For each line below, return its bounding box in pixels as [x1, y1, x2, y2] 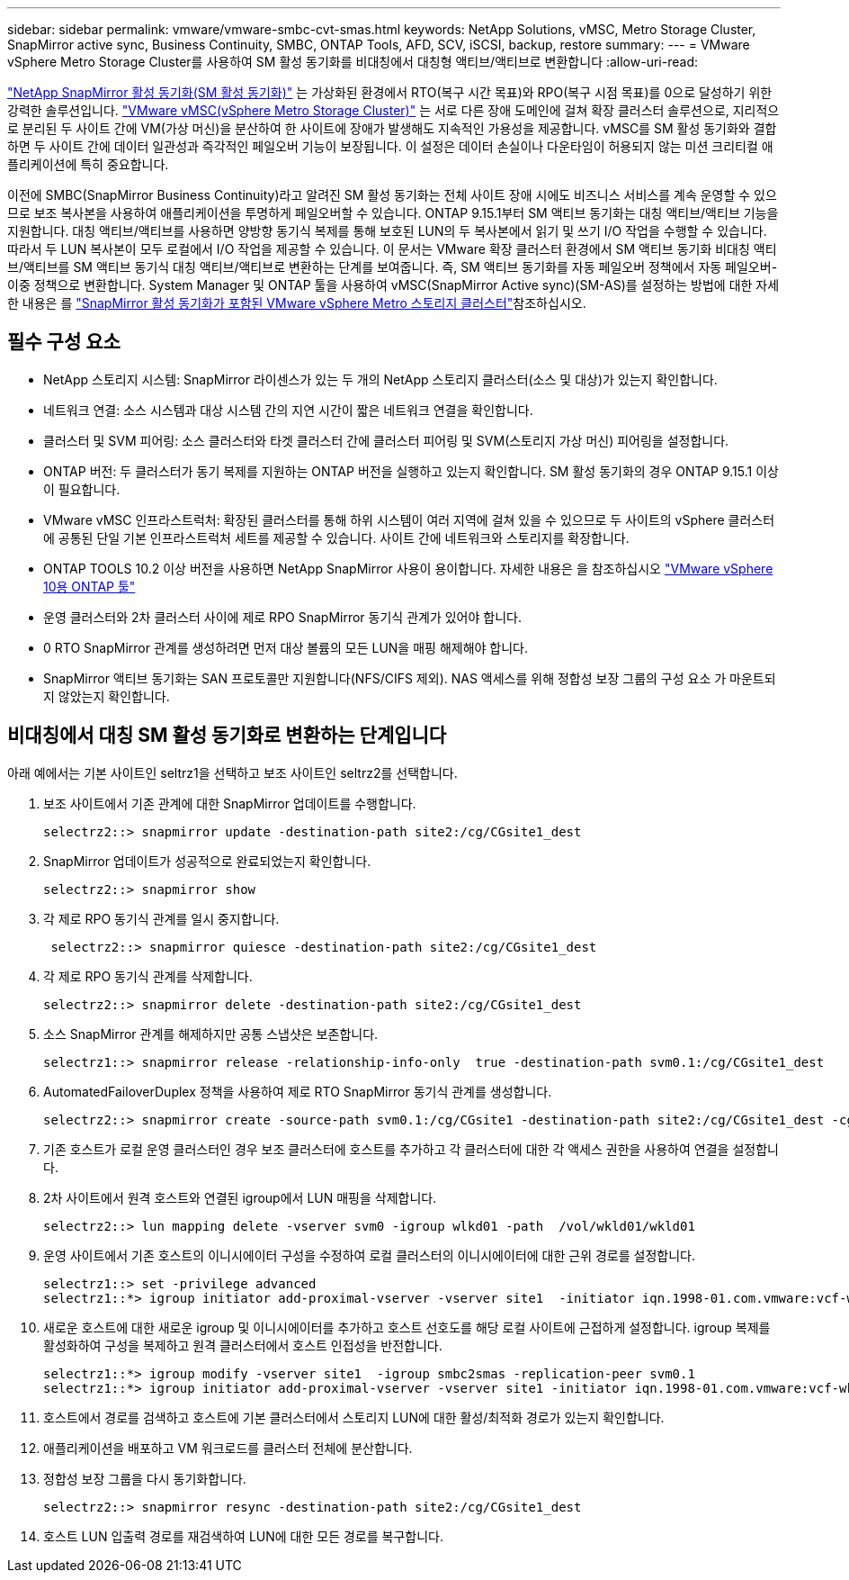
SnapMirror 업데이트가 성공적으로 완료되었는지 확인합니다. [43, 853, 371, 869]
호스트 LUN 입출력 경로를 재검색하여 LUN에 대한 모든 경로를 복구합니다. [43, 1528, 443, 1544]
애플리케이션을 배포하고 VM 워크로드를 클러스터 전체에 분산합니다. [43, 1440, 413, 1456]
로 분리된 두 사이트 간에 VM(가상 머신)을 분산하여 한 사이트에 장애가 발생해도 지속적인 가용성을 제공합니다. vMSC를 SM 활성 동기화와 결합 [7, 121, 777, 136]
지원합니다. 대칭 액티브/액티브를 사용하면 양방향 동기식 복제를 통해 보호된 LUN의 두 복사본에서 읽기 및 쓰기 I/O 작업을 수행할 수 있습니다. [7, 223, 767, 239]
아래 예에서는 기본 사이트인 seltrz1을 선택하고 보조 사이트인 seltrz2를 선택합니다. [7, 764, 458, 781]
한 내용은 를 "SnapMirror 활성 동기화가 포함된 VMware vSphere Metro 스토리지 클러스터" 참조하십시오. [7, 295, 586, 311]
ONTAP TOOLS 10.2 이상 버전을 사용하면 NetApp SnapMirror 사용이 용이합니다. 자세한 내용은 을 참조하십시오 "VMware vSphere [43, 560, 773, 576]
